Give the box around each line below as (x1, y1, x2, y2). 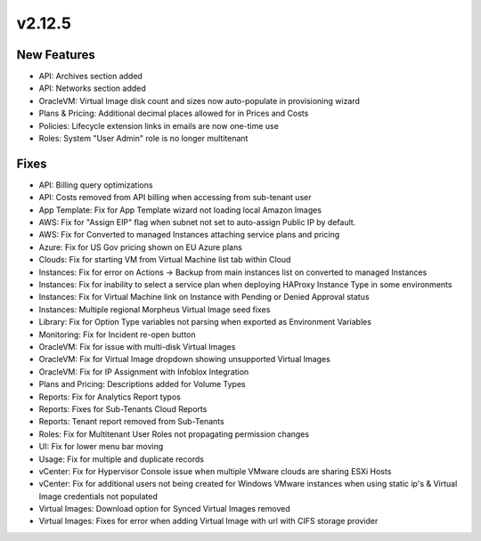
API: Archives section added (38, 71, 143, 82)
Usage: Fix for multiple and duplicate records (38, 454, 205, 464)
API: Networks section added (38, 83, 146, 93)
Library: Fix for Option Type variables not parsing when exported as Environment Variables (38, 317, 371, 327)
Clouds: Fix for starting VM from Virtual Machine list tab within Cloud (38, 254, 291, 265)
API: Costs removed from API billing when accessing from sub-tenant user (38, 192, 312, 203)
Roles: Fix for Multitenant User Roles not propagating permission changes (38, 428, 310, 440)
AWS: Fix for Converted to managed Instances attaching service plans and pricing (38, 230, 340, 240)
